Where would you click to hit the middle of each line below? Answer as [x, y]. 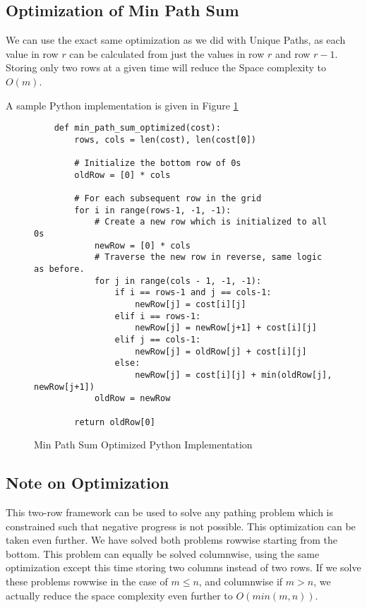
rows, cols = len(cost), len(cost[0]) [165, 139]
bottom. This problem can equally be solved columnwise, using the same [163, 553]
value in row [32, 53]
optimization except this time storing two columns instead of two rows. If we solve [183, 567]
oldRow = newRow [132, 399]
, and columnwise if [241, 581]
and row [293, 53]
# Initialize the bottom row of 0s [158, 163]
